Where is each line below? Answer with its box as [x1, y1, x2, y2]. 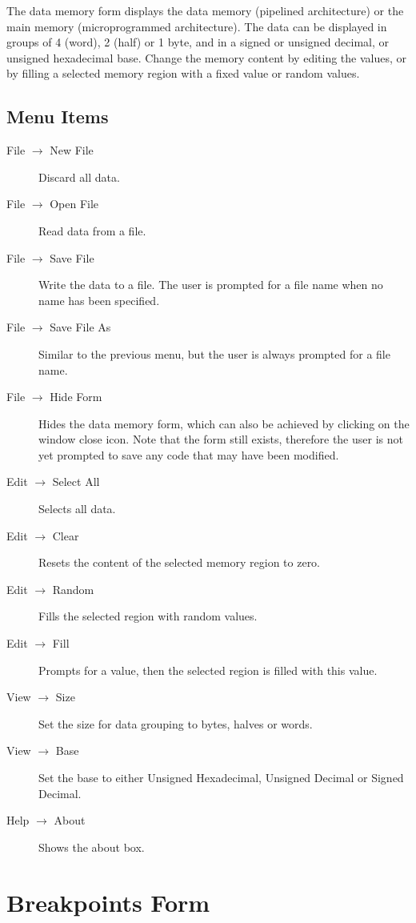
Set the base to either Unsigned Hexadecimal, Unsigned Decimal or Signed [38, 769, 404, 786]
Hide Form [50, 388, 102, 405]
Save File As [50, 319, 111, 335]
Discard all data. [38, 168, 120, 185]
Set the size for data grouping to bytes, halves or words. [38, 715, 313, 732]
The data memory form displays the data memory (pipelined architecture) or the [6, 2, 404, 18]
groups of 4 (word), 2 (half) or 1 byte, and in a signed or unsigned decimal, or [6, 34, 390, 50]
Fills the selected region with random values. [38, 608, 258, 624]
